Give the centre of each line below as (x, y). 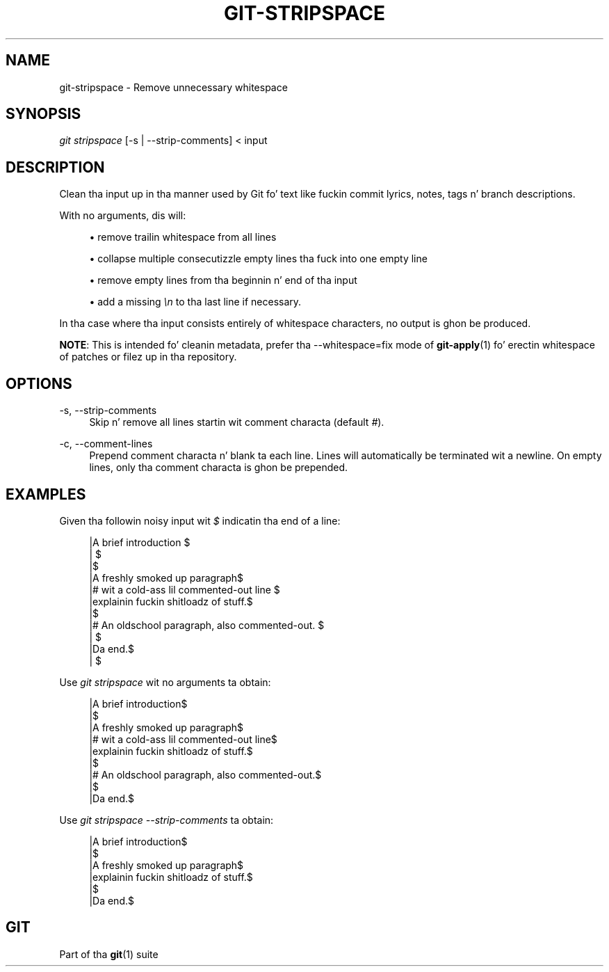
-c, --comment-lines (106, 444)
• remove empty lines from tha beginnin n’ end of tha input (223, 280)
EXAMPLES (46, 494)
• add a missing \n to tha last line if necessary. (195, 302)
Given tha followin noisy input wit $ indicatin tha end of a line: (200, 520)
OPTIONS (39, 383)
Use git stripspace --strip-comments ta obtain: (167, 820)
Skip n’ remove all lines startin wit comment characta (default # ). (237, 422)
